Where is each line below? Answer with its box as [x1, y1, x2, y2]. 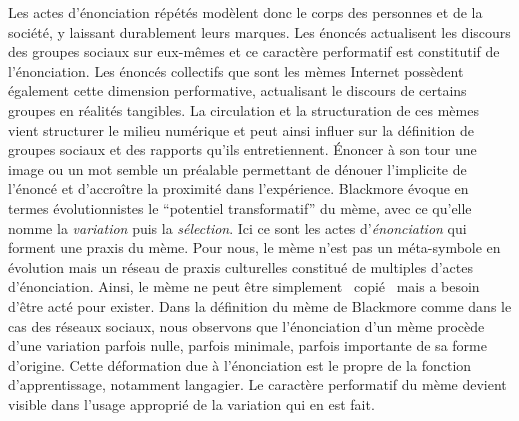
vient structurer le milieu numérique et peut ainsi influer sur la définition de [8, 119, 475, 140]
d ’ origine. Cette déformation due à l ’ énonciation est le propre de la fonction [8, 354, 472, 375]
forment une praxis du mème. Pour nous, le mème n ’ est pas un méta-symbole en [8, 237, 501, 258]
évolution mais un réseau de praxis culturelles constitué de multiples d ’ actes [8, 256, 473, 277]
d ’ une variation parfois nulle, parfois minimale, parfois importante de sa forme [8, 335, 487, 356]
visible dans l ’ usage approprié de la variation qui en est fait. [8, 393, 375, 414]
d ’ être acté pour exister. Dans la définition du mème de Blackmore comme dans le [8, 295, 512, 316]
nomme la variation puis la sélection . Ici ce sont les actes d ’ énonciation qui [8, 217, 467, 238]
